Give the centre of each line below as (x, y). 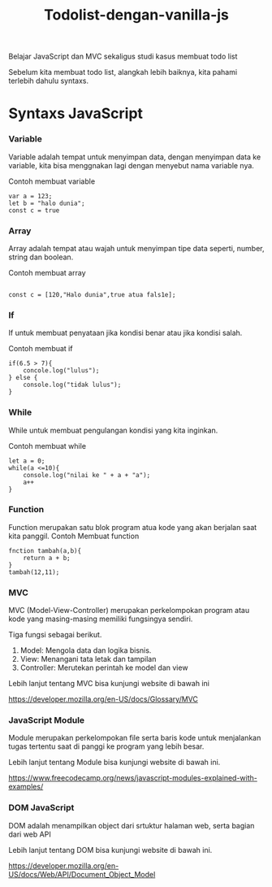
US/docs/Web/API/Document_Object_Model (82, 874)
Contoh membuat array (47, 272)
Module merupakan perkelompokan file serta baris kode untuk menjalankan (135, 738)
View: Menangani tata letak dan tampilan (88, 659)
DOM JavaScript (41, 808)
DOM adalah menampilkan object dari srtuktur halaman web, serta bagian (132, 825)
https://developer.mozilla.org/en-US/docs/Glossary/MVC (104, 699)
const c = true (34, 210)
